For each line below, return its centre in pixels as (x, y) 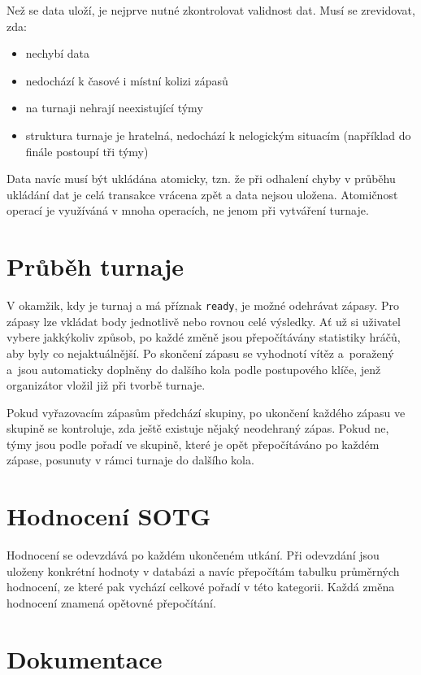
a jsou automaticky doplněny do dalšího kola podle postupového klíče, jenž (194, 369)
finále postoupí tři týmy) (87, 151)
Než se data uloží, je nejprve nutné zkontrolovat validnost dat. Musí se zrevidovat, (211, 10)
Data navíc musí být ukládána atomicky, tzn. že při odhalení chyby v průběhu (201, 179)
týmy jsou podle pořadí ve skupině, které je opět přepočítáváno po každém (193, 444)
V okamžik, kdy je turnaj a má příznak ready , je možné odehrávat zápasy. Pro (203, 305)
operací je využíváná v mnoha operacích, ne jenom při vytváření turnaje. (188, 210)
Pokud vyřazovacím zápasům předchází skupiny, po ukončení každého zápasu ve (206, 412)
